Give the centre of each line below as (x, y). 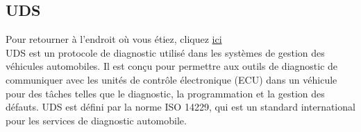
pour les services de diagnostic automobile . (96, 120)
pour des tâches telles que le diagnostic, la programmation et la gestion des (165, 93)
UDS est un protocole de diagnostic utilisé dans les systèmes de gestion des (165, 52)
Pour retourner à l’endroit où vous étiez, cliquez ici (114, 39)
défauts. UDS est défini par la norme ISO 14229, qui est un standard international (180, 107)
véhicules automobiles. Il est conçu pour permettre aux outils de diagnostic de (172, 66)
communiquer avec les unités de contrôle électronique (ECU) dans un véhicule (171, 79)
